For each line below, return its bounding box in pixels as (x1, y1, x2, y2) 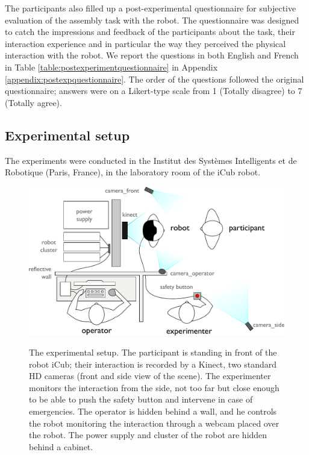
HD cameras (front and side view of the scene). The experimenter (29, 369, 271, 382)
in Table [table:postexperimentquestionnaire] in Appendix (5, 60, 218, 73)
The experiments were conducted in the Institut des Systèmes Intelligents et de (5, 154, 297, 166)
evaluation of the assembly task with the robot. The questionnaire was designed (5, 13, 299, 26)
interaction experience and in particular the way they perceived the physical (5, 37, 286, 49)
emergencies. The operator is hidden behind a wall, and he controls (29, 405, 277, 418)
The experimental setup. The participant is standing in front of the (29, 346, 277, 359)
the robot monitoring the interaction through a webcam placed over (29, 416, 279, 429)
